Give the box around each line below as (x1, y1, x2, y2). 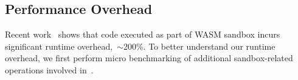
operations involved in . (5, 63, 94, 76)
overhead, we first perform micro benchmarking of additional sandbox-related (5, 52, 293, 64)
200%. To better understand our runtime (123, 39, 275, 52)
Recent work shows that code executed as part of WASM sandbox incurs (5, 28, 280, 41)
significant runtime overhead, (5, 39, 113, 52)
